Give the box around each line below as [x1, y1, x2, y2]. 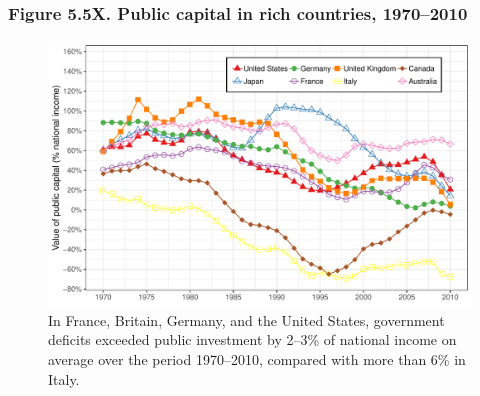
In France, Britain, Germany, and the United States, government [48, 309, 445, 330]
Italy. [48, 368, 80, 389]
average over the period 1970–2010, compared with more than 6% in [48, 349, 466, 369]
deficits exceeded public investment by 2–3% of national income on [48, 329, 457, 350]
